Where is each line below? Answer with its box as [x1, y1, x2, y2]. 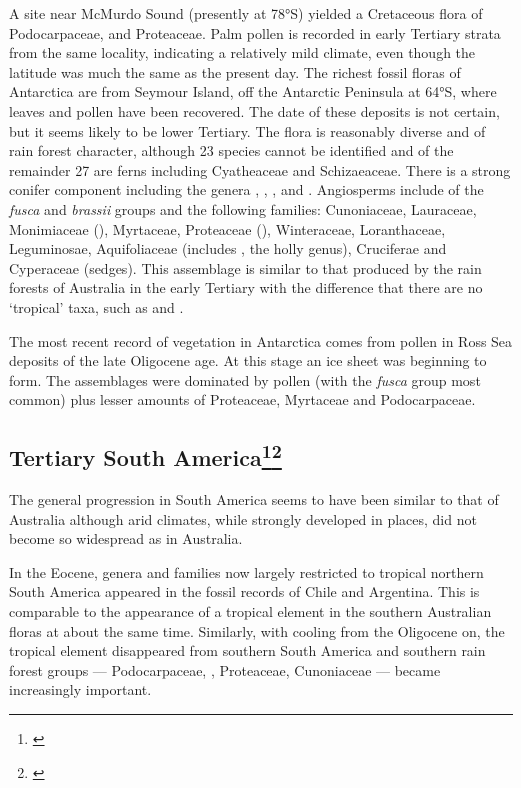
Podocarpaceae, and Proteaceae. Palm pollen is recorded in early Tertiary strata [9, 22, 501, 43]
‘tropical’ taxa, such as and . [9, 296, 184, 317]
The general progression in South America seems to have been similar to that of [9, 489, 499, 510]
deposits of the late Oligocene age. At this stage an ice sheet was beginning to [9, 350, 487, 371]
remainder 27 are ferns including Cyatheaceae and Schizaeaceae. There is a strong [9, 159, 511, 180]
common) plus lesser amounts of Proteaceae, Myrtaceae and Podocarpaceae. [9, 389, 476, 410]
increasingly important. [9, 679, 152, 700]
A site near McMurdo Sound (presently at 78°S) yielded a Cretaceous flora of [9, 3, 483, 23]
